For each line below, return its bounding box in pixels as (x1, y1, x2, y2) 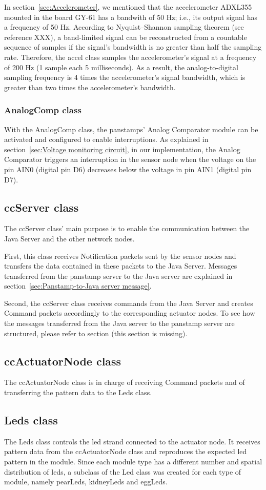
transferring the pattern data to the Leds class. (4, 387, 152, 398)
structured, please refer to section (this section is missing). (4, 328, 188, 338)
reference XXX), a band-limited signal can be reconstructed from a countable (4, 31, 247, 42)
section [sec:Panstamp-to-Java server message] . (4, 280, 152, 291)
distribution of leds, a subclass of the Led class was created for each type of (4, 466, 241, 477)
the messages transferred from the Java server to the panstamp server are (4, 318, 235, 329)
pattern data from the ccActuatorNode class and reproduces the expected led (4, 446, 247, 457)
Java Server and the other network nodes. (4, 233, 135, 243)
